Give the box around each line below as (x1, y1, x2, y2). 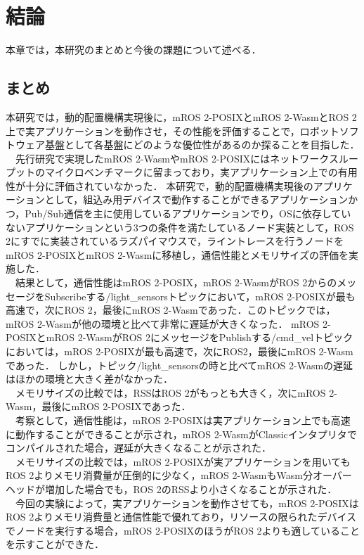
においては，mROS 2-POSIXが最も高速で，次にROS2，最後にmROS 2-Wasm (6, 344, 353, 359)
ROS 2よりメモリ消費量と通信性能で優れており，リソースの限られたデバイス (6, 509, 357, 524)
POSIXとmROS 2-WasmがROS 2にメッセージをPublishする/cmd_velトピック (6, 330, 353, 345)
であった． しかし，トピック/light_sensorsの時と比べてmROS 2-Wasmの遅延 (6, 357, 353, 372)
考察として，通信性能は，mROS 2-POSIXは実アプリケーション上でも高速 (15, 412, 351, 427)
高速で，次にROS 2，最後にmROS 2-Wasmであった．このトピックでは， (6, 302, 336, 317)
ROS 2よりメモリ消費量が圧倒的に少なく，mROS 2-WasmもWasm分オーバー (6, 468, 352, 483)
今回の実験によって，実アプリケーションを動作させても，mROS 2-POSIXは (15, 495, 359, 510)
